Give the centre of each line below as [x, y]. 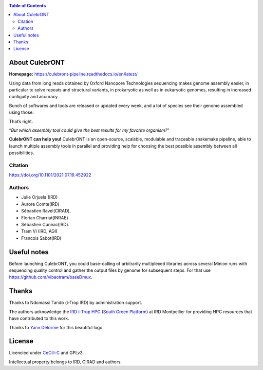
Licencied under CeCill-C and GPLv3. [46, 353]
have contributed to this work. [39, 318]
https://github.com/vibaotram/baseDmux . [51, 277]
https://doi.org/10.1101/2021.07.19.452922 [50, 175]
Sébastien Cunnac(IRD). [45, 224]
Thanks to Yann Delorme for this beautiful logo [56, 327]
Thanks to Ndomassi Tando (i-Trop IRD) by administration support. [75, 303]
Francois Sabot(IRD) [41, 238]
